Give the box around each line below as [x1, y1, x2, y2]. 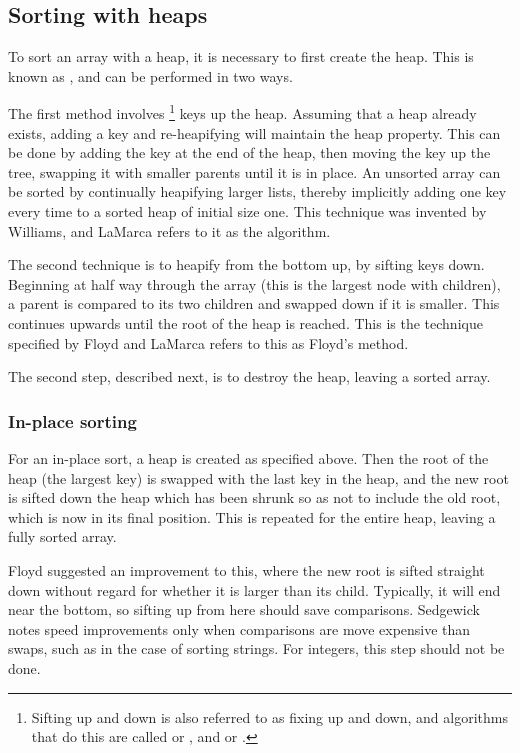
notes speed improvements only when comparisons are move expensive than [8, 618, 471, 639]
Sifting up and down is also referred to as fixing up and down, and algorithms [31, 706, 508, 727]
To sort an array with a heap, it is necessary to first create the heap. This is [8, 46, 474, 67]
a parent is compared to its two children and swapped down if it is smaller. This [8, 293, 500, 314]
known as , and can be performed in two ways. [8, 65, 293, 86]
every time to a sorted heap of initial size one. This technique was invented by [8, 201, 487, 222]
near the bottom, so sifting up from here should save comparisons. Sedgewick [8, 599, 480, 620]
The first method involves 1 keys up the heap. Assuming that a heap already [8, 100, 477, 124]
